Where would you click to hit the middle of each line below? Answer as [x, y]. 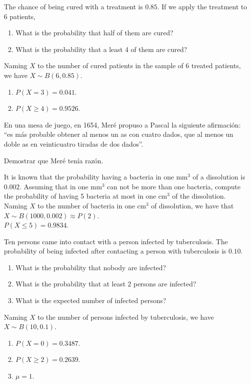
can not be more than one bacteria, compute [174, 186]
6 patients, [20, 16]
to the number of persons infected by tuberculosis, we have [125, 317]
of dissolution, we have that [192, 205]
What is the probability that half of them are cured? [94, 33]
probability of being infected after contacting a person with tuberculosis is [115, 251]
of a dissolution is [219, 177]
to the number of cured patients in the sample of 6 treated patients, [139, 65]
